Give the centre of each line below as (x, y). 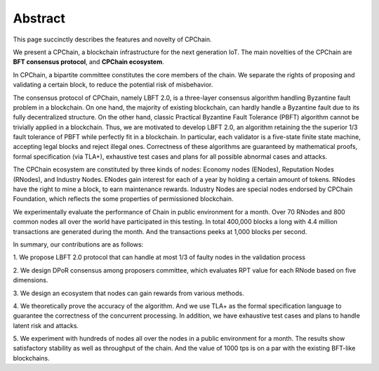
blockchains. (31, 358)
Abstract (39, 18)
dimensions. (31, 280)
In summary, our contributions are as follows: (78, 244)
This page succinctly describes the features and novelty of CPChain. (112, 39)
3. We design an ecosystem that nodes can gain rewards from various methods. (129, 293)
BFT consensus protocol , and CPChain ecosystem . (88, 62)
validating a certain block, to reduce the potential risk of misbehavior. (113, 85)
